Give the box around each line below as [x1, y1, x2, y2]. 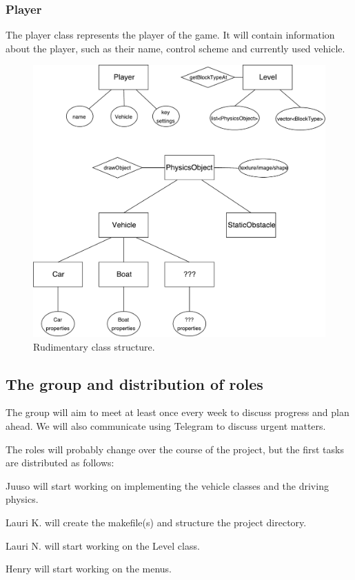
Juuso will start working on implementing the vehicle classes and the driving [6, 478, 329, 493]
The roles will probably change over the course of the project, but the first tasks [6, 442, 344, 456]
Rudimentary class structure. [33, 339, 155, 353]
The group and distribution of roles [6, 373, 263, 394]
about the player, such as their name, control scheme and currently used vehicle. [6, 41, 345, 55]
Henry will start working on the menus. [6, 561, 172, 576]
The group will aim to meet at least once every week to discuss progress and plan [6, 405, 349, 420]
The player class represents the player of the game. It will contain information [6, 28, 335, 42]
